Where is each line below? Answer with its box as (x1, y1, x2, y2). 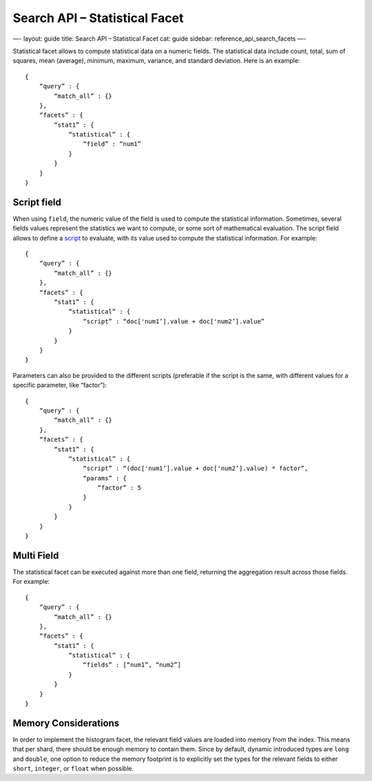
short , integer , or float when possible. (12, 764, 134, 773)
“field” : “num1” (83, 140, 141, 148)
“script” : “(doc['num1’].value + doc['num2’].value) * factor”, (83, 465, 309, 472)
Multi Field (12, 549, 59, 561)
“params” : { (83, 474, 127, 482)
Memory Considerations (12, 717, 120, 729)
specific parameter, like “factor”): (12, 381, 107, 389)
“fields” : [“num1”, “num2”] (83, 661, 182, 669)
